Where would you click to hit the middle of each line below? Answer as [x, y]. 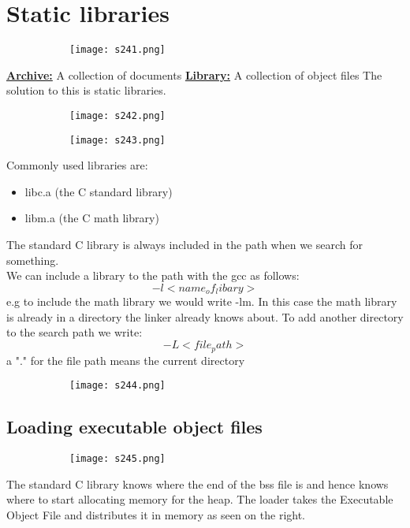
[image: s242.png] [117, 115]
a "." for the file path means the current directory [126, 360]
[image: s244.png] [117, 386]
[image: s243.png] [117, 140]
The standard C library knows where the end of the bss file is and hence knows [198, 483]
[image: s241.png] [117, 50]
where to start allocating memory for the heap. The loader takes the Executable [200, 499]
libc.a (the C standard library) [99, 191]
